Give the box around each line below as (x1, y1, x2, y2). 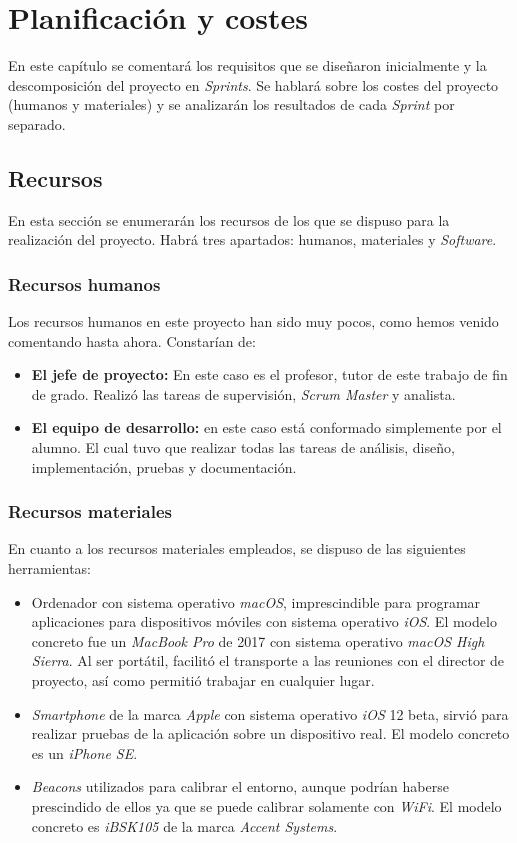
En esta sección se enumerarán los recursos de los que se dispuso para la (8, 209, 450, 230)
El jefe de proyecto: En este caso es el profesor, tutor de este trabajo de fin (31, 364, 508, 385)
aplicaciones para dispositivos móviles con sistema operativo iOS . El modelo (31, 611, 497, 632)
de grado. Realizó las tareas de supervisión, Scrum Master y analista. (31, 383, 456, 404)
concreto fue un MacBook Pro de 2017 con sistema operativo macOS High (31, 630, 485, 651)
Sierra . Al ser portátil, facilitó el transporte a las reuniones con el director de (31, 650, 505, 671)
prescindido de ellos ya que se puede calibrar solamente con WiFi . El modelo (31, 796, 502, 817)
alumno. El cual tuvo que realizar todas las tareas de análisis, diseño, (31, 437, 455, 458)
